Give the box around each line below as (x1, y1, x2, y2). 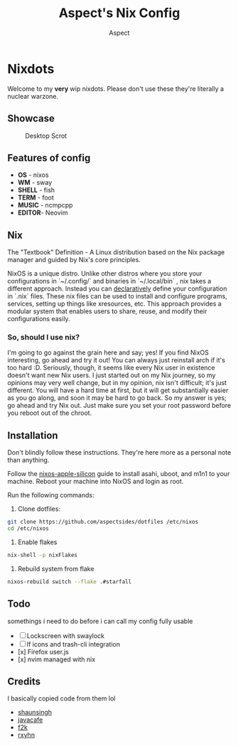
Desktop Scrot (25, 131, 67, 140)
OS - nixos (17, 171, 49, 179)
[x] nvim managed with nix (17, 655, 96, 664)
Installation (7, 429, 58, 441)
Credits (7, 675, 41, 687)
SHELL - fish (17, 186, 55, 195)
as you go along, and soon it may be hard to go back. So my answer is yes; (7, 394, 227, 402)
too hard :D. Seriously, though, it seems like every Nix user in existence (7, 364, 215, 372)
